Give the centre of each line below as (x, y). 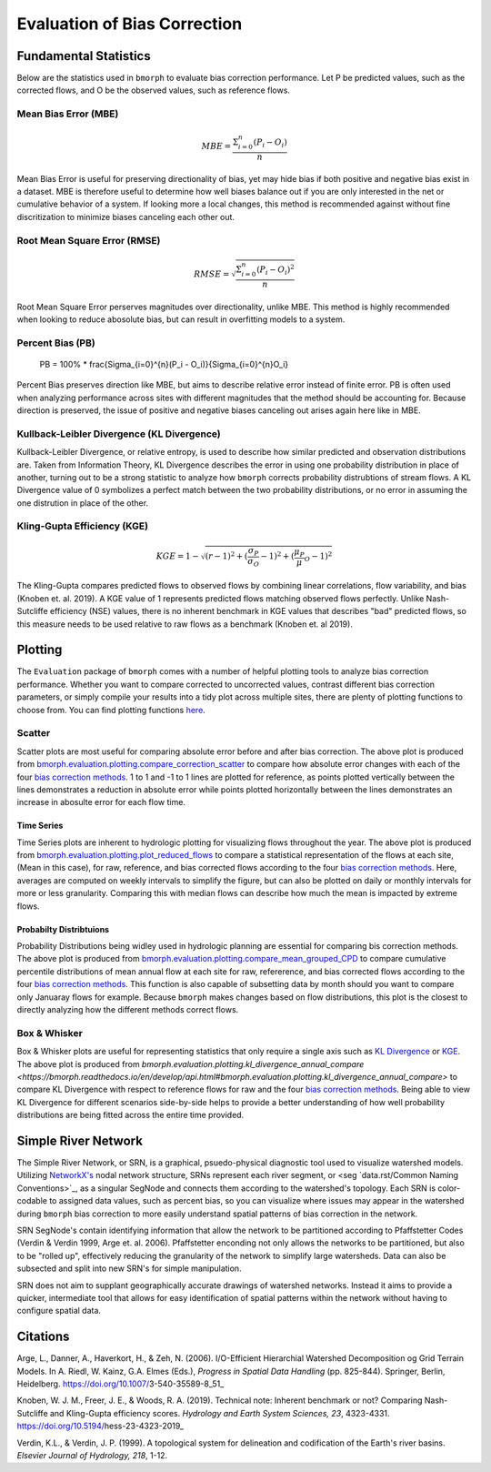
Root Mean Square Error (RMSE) (89, 240)
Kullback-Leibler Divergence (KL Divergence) (119, 434)
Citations (43, 1337)
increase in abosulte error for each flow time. (101, 802)
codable (32, 1201)
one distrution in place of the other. (83, 503)
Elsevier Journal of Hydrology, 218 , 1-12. (92, 1455)
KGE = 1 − (177, 556)
